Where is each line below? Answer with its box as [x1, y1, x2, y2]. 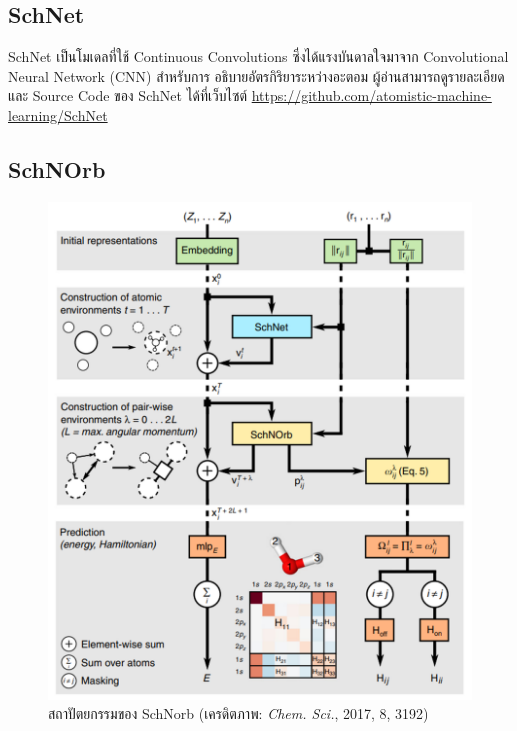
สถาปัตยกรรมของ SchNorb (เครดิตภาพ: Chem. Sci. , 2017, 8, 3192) [48, 703, 429, 724]
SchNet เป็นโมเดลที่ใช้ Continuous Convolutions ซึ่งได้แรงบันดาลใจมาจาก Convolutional [8, 46, 509, 67]
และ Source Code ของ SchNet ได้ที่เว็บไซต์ [8, 85, 248, 106]
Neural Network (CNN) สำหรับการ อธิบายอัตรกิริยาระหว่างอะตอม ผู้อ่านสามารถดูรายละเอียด [8, 65, 505, 86]
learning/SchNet [8, 104, 108, 125]
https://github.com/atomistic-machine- [251, 85, 492, 106]
